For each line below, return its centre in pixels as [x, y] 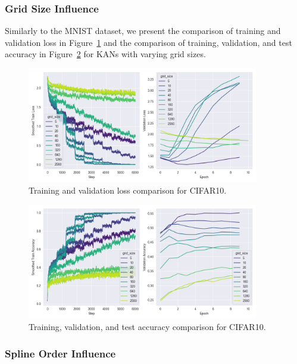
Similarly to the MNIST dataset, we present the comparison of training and [143, 31]
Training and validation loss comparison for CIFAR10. [128, 190]
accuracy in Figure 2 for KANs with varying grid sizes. [105, 54]
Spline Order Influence [60, 353]
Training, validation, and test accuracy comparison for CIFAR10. [147, 327]
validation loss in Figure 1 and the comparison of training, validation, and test [148, 42]
